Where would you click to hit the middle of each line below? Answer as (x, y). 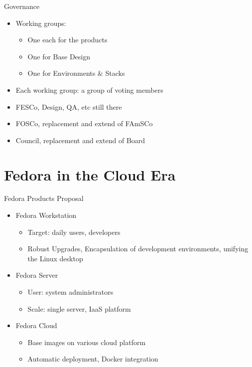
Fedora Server (37, 275)
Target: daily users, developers (74, 232)
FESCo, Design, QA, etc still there (69, 106)
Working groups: (41, 23)
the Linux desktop (55, 258)
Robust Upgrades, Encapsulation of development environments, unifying (138, 249)
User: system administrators (70, 292)
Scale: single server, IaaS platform (79, 308)
